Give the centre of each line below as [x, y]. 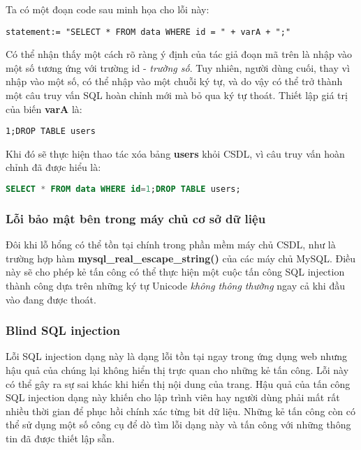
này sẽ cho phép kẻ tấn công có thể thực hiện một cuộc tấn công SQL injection [175, 272]
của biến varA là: [44, 108]
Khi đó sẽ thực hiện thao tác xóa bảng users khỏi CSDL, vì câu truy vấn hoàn [175, 153]
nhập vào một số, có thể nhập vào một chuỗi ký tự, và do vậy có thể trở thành [174, 81]
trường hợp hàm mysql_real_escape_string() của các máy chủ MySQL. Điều [181, 258]
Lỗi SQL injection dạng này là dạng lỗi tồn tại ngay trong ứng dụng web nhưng [176, 356]
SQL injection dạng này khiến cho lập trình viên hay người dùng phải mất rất [173, 397]
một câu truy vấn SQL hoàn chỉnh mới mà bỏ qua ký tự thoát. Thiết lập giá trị [177, 95]
